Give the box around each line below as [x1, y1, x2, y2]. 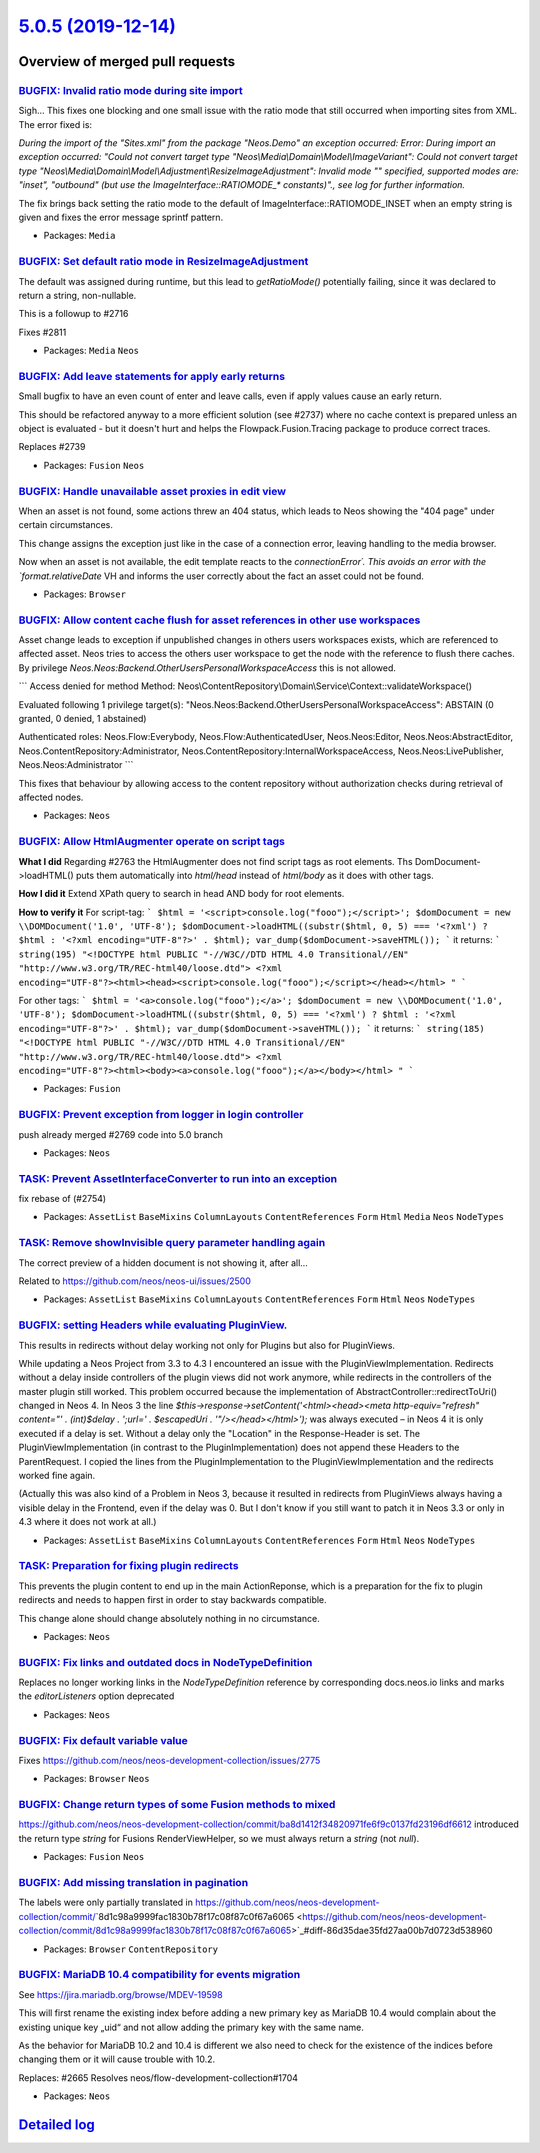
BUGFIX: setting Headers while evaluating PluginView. [18, 1318, 288, 1332]
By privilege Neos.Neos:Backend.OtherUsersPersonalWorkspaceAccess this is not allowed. [18, 661, 397, 674]
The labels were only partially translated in [18, 1896, 194, 1909]
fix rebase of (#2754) [18, 1193, 107, 1205]
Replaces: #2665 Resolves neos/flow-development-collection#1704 [18, 2071, 299, 2084]
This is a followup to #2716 [18, 308, 129, 320]
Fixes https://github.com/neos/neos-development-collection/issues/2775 [18, 1754, 321, 1766]
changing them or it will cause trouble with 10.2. [18, 2053, 216, 2065]
